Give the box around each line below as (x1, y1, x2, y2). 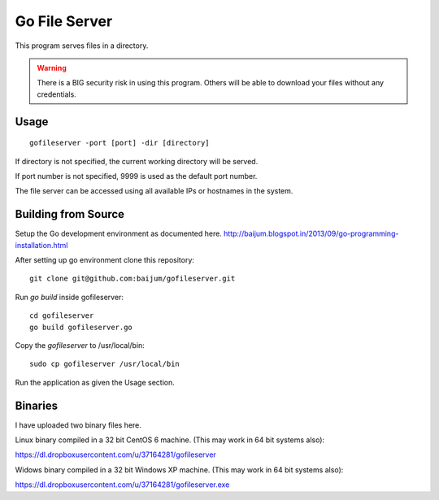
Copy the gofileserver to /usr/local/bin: (15, 340, 146, 350)
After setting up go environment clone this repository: (15, 254, 195, 264)
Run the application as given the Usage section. (15, 377, 175, 387)
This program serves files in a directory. (15, 41, 149, 50)
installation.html (15, 240, 68, 250)
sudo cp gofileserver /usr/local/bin (29, 359, 180, 369)
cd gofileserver (29, 311, 94, 320)
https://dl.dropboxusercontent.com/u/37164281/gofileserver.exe (15, 480, 230, 489)
